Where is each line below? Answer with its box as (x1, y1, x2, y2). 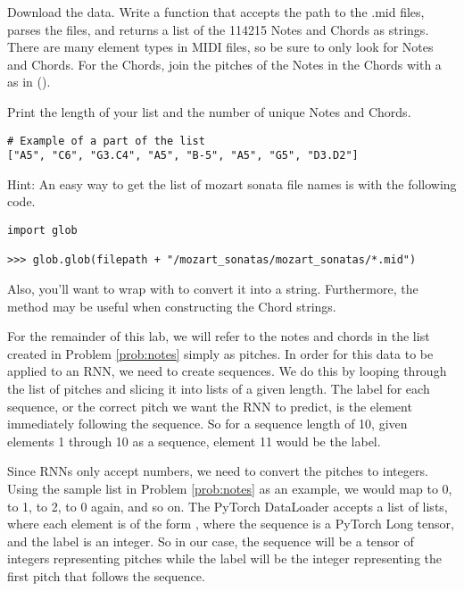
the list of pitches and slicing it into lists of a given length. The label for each (7, 379, 430, 397)
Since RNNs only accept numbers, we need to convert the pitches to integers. (7, 462, 428, 480)
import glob (7, 224, 78, 237)
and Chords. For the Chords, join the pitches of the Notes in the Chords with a (7, 54, 442, 73)
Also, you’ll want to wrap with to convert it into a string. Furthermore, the (7, 279, 418, 298)
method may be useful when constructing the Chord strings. (7, 296, 336, 315)
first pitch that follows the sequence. (7, 566, 205, 585)
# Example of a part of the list (7, 134, 205, 147)
